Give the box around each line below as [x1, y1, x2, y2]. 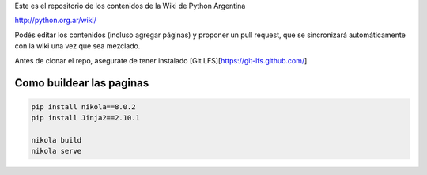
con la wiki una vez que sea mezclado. [14, 41, 141, 51]
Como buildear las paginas [14, 76, 149, 90]
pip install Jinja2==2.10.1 [31, 113, 140, 122]
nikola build [31, 135, 82, 144]
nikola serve [31, 146, 82, 156]
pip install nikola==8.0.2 [31, 102, 136, 111]
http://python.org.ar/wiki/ [14, 16, 96, 25]
